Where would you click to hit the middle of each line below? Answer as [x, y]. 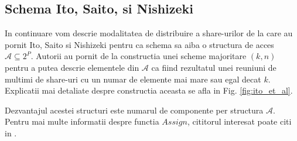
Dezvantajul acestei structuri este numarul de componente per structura [134, 110]
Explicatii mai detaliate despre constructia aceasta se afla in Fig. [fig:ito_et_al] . [149, 90]
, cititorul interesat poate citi [239, 121]
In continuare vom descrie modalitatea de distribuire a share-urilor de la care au [149, 33]
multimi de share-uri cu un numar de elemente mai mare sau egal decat [133, 79]
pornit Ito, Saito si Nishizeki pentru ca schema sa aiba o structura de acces [139, 44]
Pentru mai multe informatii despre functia [82, 121]
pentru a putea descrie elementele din [72, 67]
